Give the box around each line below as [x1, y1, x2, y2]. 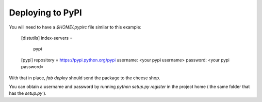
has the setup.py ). [9, 90, 47, 96]
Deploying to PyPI [9, 7, 82, 18]
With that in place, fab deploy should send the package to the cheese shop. [9, 75, 161, 81]
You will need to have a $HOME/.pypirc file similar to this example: [9, 24, 142, 30]
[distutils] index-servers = [21, 35, 73, 41]
